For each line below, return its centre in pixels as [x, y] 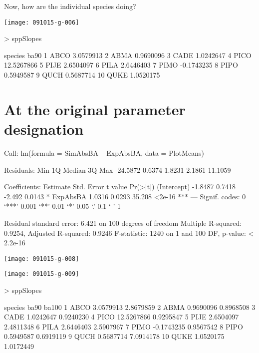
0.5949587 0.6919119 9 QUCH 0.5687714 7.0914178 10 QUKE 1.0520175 [114, 336]
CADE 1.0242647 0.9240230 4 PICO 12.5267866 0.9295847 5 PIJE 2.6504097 [122, 317]
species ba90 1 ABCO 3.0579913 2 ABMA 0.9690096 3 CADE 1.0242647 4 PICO [128, 55]
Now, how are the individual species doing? [70, 6]
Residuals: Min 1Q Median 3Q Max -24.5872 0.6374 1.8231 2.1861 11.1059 [118, 169]
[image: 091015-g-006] [42, 22]
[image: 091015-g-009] [42, 274]
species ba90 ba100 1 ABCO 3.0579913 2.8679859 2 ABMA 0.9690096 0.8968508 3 [130, 307]
